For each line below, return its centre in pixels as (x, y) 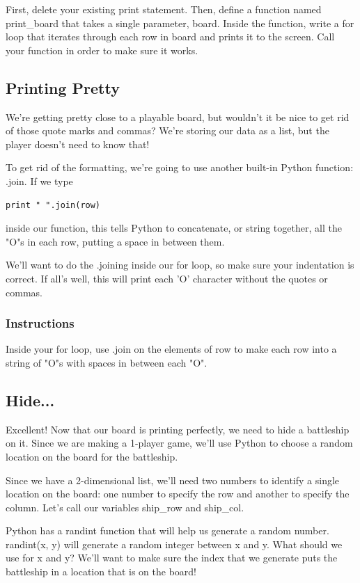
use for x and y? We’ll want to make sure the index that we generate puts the (172, 558)
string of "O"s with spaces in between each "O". (107, 362)
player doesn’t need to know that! (78, 144)
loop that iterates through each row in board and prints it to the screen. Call (170, 37)
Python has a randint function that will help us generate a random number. (167, 530)
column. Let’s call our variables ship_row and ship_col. (125, 507)
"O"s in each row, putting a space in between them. (115, 241)
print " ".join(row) (53, 205)
